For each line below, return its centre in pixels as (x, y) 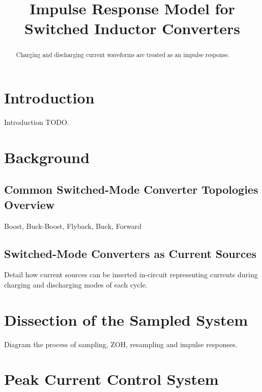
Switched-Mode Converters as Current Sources (130, 253)
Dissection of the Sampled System (126, 319)
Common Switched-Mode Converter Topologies (131, 189)
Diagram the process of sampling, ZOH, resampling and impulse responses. (121, 344)
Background (47, 157)
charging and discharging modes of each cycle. (76, 284)
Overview (30, 204)
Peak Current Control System (111, 379)
